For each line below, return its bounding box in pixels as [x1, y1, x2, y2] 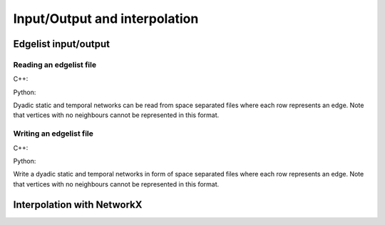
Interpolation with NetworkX [13, 199, 143, 211]
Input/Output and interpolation [13, 11, 199, 26]
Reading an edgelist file [13, 59, 96, 69]
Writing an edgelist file [13, 129, 94, 139]
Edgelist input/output [13, 38, 111, 50]
